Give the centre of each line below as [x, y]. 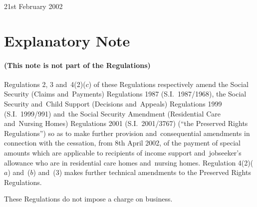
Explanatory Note [67, 40]
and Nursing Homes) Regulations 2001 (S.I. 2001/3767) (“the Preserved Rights [126, 123]
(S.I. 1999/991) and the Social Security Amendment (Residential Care [112, 113]
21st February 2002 [33, 6]
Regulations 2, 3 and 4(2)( [45, 84]
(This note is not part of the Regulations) [77, 65]
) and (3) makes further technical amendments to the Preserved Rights [142, 172]
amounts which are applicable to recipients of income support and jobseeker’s [123, 152]
